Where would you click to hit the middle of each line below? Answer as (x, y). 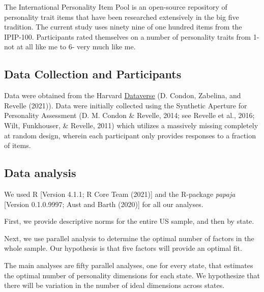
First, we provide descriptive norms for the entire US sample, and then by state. (129, 221)
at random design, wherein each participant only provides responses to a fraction (130, 135)
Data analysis (40, 173)
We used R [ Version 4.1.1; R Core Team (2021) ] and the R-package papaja (120, 194)
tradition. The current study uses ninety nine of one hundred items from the (123, 27)
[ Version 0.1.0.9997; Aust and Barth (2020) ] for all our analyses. (104, 204)
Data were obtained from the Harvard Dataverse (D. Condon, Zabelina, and (123, 95)
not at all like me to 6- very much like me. (70, 47)
